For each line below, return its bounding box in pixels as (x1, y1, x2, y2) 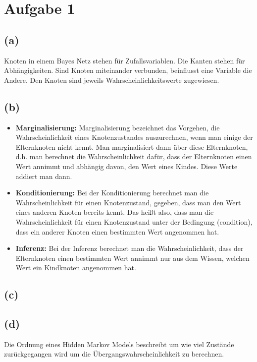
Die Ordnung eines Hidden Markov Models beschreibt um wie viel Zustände (4, 339, 234, 349)
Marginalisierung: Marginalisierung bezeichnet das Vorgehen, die (15, 122, 220, 132)
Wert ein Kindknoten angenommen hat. (15, 262, 136, 273)
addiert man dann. (15, 171, 72, 181)
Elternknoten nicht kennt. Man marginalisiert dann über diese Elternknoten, (15, 141, 248, 152)
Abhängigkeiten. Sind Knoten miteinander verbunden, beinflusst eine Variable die (4, 65, 252, 75)
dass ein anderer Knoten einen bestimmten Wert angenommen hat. (15, 226, 219, 237)
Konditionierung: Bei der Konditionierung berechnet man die (15, 187, 209, 198)
